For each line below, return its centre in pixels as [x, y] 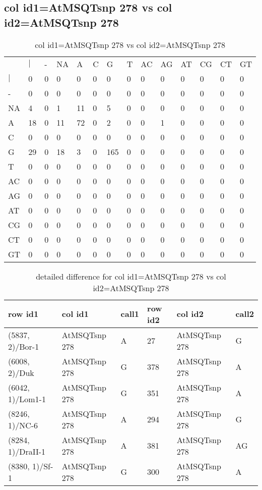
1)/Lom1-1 [27, 399]
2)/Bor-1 [24, 346]
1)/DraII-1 [27, 451]
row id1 [23, 314]
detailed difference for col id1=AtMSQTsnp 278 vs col [131, 276]
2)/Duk [21, 372]
